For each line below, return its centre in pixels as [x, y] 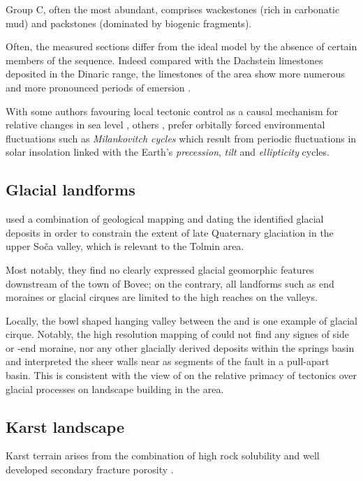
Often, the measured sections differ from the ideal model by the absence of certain [181, 46]
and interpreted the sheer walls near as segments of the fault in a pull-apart [168, 361]
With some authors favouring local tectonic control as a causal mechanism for [172, 111]
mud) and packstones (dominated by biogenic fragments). [129, 23]
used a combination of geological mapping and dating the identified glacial [165, 219]
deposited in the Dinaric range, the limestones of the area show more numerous [175, 74]
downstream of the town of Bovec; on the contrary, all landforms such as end [170, 283]
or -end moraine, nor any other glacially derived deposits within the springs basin [180, 347]
